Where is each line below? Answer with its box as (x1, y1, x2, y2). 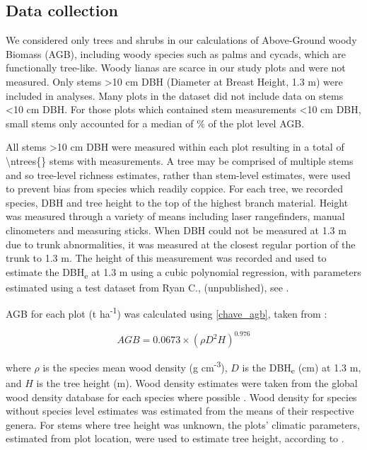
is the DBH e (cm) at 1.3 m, (242, 359, 361, 376)
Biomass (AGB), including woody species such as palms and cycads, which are (6, 46, 346, 61)
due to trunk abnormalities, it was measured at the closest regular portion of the (6, 236, 356, 251)
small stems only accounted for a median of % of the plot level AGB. (6, 115, 305, 130)
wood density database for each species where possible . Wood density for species (6, 389, 357, 404)
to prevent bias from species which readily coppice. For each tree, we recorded (6, 181, 344, 196)
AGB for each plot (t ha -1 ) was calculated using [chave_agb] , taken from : (6, 304, 327, 321)
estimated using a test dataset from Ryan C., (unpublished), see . (6, 279, 289, 294)
